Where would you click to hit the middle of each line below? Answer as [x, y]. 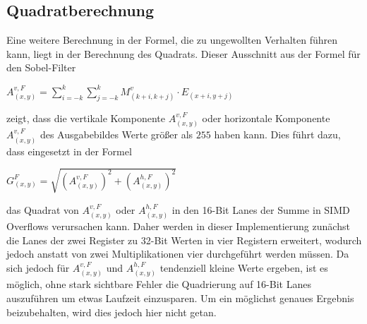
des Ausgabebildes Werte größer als [116, 134]
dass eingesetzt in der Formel [69, 151]
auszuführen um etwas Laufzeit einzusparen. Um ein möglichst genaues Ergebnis [180, 298]
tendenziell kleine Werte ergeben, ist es [244, 267]
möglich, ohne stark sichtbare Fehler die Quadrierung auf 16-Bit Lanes [159, 284]
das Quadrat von [43, 209]
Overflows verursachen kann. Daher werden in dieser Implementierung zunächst [178, 226]
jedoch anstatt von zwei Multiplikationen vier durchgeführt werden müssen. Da [178, 254]
